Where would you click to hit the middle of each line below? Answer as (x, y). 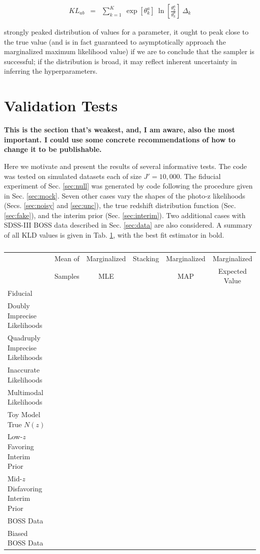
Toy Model (24, 414)
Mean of (67, 258)
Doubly (19, 306)
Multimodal (25, 392)
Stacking (146, 258)
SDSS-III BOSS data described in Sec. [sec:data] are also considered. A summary (128, 225)
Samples (67, 275)
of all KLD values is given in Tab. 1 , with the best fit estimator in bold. (114, 235)
